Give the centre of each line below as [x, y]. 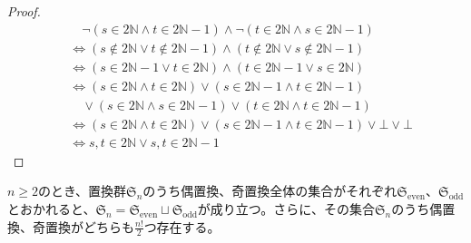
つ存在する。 [182, 226]
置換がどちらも [89, 226]
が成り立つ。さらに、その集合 [286, 209]
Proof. [24, 11]
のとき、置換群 [83, 191]
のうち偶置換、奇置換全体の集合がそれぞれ [270, 191]
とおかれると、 [52, 209]
